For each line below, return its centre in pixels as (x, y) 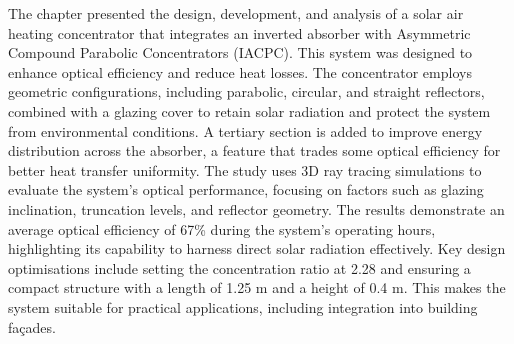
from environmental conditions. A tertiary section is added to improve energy (245, 130)
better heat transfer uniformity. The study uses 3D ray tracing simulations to (245, 169)
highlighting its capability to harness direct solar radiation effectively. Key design (257, 248)
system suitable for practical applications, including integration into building (243, 306)
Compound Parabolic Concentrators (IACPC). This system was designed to (240, 52)
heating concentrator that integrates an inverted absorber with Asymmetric (239, 32)
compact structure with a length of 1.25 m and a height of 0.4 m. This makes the (257, 287)
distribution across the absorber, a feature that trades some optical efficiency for (254, 150)
